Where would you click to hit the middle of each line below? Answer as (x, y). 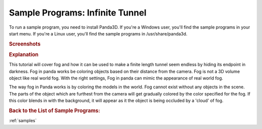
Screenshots (25, 44)
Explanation (24, 54)
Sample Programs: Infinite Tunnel (78, 13)
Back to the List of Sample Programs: (55, 111)
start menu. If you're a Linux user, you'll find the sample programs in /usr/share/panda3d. (98, 33)
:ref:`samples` (23, 121)
